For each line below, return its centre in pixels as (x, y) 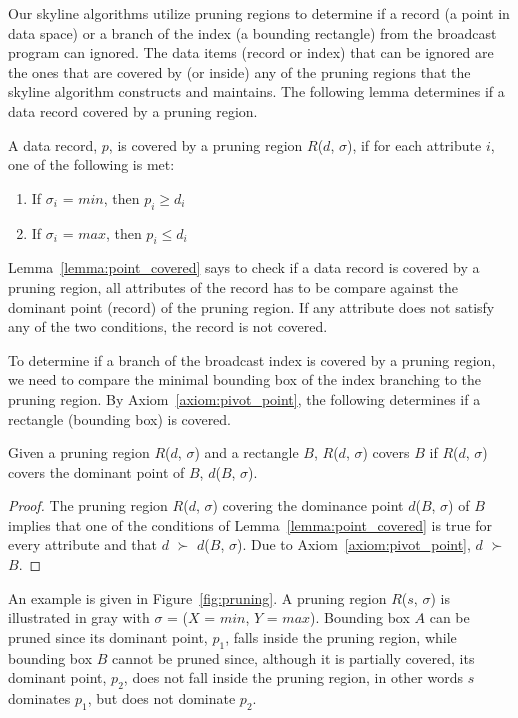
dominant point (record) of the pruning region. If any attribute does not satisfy (251, 306)
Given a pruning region (79, 452)
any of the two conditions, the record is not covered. (168, 326)
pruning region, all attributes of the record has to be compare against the (233, 286)
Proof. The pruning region (88, 505)
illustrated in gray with (79, 617)
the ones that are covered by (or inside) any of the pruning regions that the (239, 71)
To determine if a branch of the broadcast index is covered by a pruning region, (252, 359)
